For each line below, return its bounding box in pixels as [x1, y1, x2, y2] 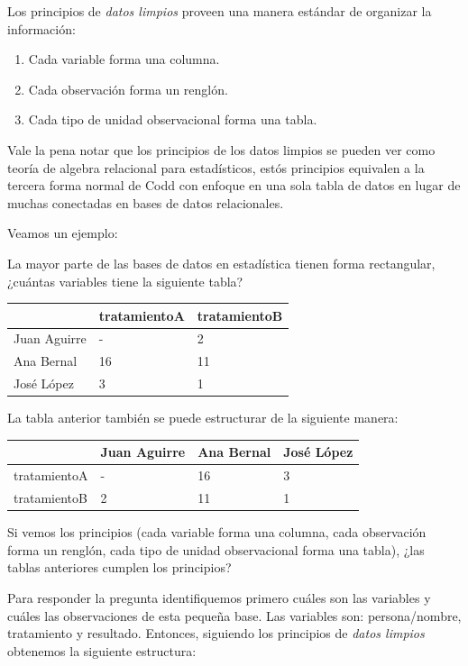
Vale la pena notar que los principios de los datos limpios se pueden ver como [7, 140, 436, 159]
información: [7, 19, 76, 38]
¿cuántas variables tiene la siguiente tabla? [7, 271, 243, 290]
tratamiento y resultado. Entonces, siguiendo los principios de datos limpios [7, 624, 425, 643]
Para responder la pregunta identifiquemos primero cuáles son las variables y [7, 588, 431, 607]
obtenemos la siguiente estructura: [7, 641, 197, 660]
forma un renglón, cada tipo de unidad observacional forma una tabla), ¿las [7, 540, 425, 559]
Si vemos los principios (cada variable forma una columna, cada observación [7, 523, 427, 542]
